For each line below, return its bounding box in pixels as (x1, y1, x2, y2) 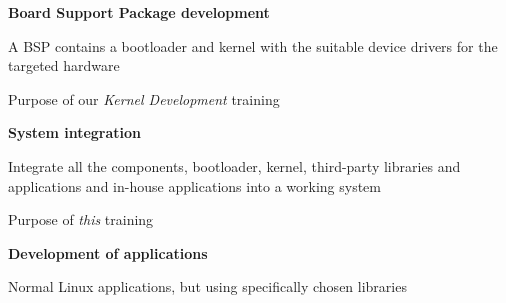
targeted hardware (8, 55, 120, 76)
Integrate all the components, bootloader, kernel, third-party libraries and (8, 155, 461, 176)
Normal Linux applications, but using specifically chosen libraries (8, 276, 407, 297)
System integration (8, 122, 142, 143)
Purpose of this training (8, 209, 154, 230)
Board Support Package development (8, 2, 270, 22)
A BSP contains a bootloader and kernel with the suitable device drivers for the (8, 35, 498, 56)
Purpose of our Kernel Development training (8, 88, 280, 109)
